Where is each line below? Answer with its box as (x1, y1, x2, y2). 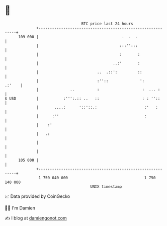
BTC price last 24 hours (81, 21, 134, 26)
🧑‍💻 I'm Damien (5, 205, 36, 211)
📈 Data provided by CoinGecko (5, 193, 70, 199)
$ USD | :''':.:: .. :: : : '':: (5, 96, 160, 101)
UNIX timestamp (90, 184, 122, 189)
